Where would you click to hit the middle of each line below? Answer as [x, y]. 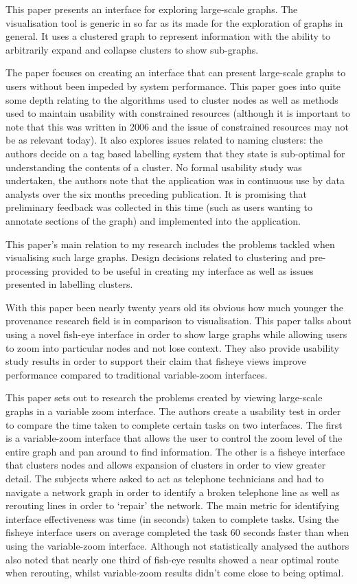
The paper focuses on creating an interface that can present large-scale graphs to [176, 72]
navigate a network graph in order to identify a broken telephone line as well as [173, 492]
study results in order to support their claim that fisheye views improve [156, 361]
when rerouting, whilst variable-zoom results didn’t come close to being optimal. [175, 573]
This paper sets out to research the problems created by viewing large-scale [164, 397]
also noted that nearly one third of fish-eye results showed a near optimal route [172, 559]
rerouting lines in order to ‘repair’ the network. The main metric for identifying [173, 505]
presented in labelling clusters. [69, 284]
